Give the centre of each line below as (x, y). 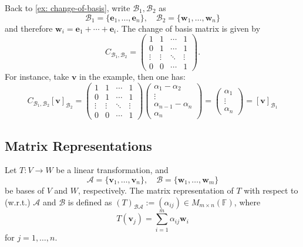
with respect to (271, 190)
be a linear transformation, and (112, 170)
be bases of (25, 190)
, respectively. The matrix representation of (156, 190)
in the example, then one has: (132, 77)
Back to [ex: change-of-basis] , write (68, 8)
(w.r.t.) (18, 202)
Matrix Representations (78, 145)
